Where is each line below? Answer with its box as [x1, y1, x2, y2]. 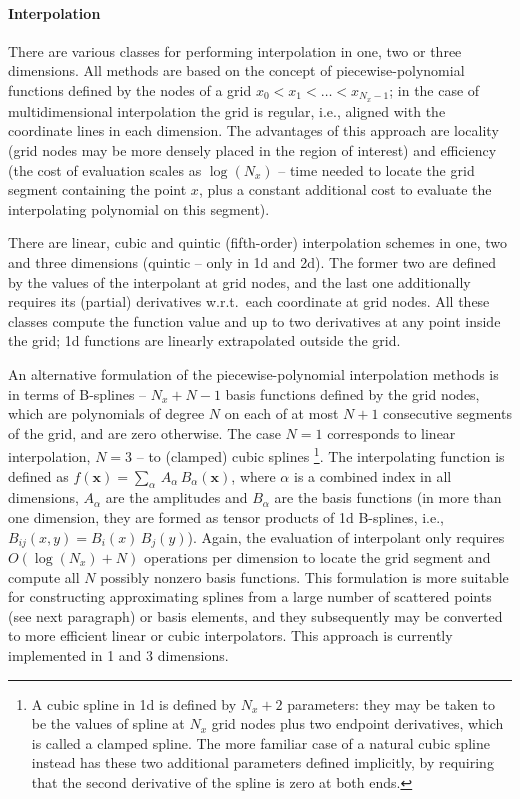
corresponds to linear [327, 422, 456, 443]
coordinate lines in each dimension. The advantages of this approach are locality [8, 120, 499, 141]
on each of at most [224, 403, 339, 424]
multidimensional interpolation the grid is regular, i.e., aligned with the [8, 100, 446, 121]
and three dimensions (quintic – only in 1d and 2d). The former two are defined [8, 252, 496, 272]
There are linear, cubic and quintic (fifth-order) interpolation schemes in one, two [8, 232, 507, 253]
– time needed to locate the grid [278, 159, 475, 180]
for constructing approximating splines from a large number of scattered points [8, 586, 492, 607]
